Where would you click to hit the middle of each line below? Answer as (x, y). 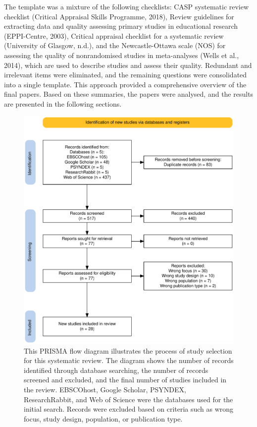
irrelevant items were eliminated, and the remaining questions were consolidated (126, 75)
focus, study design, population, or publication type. (103, 418)
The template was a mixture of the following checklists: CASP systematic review (127, 6)
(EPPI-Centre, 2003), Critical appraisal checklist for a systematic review (114, 35)
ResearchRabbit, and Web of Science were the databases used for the (128, 399)
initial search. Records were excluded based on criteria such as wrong (129, 409)
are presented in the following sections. (63, 103)
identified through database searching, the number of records (116, 370)
